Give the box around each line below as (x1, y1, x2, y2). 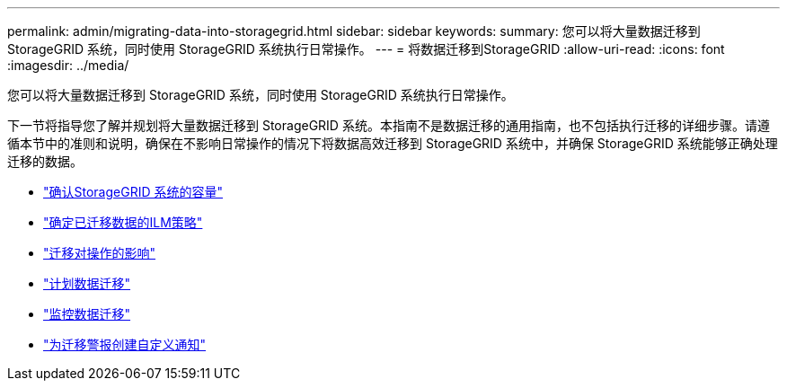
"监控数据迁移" (43, 306, 131, 322)
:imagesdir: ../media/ (7, 57, 129, 73)
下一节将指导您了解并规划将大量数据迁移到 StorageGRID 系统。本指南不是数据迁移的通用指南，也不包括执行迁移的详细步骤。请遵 (7, 118, 770, 133)
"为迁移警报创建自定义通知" (43, 337, 207, 352)
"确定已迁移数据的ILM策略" (43, 215, 203, 230)
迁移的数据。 (7, 154, 83, 169)
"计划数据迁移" (43, 276, 131, 291)
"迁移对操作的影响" (43, 245, 156, 260)
